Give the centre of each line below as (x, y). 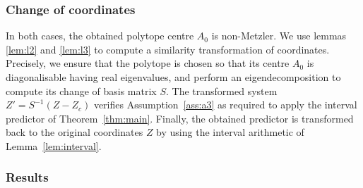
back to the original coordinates (75, 132)
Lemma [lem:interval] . (54, 145)
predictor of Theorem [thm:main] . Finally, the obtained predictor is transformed (180, 118)
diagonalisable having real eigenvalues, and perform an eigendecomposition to (173, 77)
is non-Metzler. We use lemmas (279, 36)
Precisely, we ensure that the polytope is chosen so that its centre (148, 63)
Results (27, 177)
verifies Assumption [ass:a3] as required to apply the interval (225, 105)
